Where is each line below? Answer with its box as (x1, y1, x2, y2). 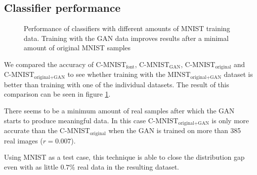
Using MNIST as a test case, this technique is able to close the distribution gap (4, 152, 245, 162)
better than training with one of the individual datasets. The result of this (4, 79, 229, 89)
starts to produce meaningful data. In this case (4, 115, 146, 125)
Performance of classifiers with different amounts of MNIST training (24, 23, 230, 34)
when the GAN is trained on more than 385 (108, 125, 241, 136)
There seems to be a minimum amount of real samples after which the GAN (4, 105, 235, 116)
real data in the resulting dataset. (77, 161, 179, 172)
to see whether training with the (67, 69, 166, 79)
